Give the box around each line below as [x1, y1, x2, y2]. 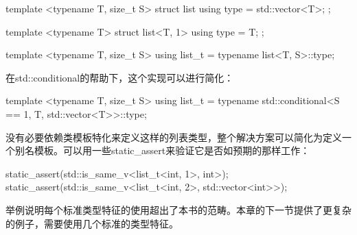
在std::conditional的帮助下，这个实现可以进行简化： [5, 70, 234, 84]
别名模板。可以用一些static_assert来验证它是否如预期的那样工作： [14, 143, 310, 158]
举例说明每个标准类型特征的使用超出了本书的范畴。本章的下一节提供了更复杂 [5, 202, 352, 217]
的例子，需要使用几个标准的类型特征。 [5, 216, 178, 230]
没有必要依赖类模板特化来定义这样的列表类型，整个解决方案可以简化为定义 [5, 129, 342, 144]
